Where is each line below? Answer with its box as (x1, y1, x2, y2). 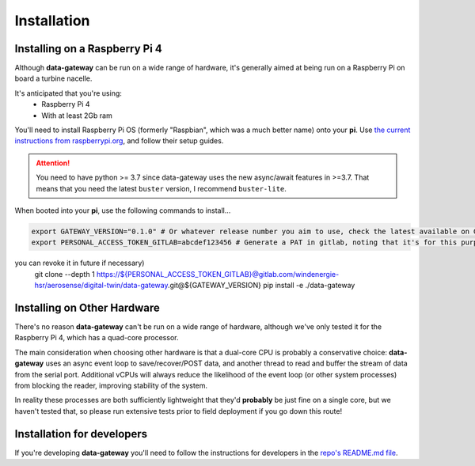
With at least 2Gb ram (41, 111, 112, 120)
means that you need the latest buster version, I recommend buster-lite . (36, 184, 287, 193)
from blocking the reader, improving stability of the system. (14, 381, 208, 390)
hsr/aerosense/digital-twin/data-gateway (34, 281, 169, 290)
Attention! (36, 158, 70, 168)
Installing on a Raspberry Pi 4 (14, 42, 162, 55)
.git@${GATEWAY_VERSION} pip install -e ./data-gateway (167, 281, 355, 290)
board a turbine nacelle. (14, 74, 93, 83)
